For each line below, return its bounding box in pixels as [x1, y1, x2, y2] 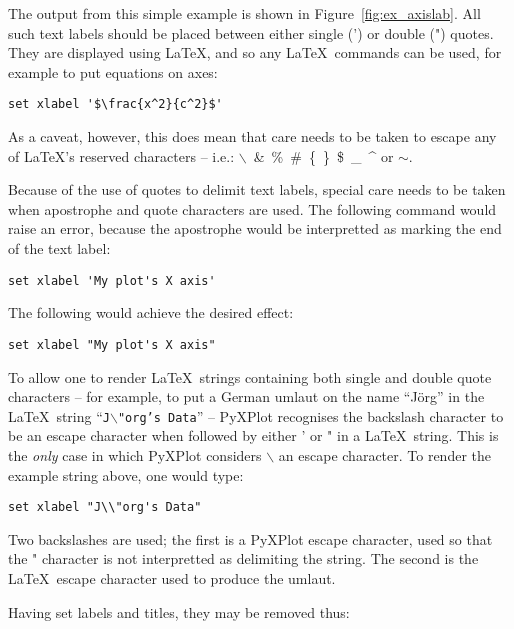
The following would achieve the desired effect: [8, 302, 294, 323]
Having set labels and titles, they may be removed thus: [8, 601, 350, 622]
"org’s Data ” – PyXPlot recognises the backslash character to [117, 405, 504, 426]
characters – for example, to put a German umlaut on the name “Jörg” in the [8, 386, 485, 407]
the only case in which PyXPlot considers [8, 444, 262, 465]
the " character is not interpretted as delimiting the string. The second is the [8, 548, 479, 569]
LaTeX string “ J [8, 405, 110, 426]
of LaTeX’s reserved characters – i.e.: [8, 145, 235, 166]
